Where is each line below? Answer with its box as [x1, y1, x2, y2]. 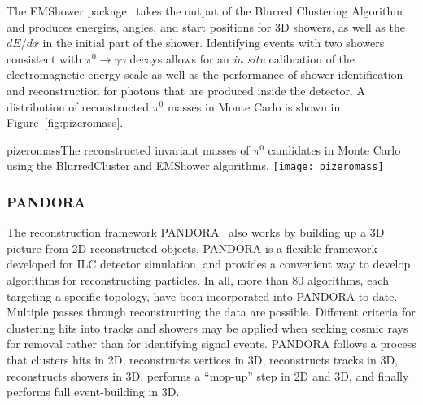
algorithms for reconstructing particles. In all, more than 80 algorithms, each [7, 272, 389, 288]
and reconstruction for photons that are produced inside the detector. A [7, 81, 366, 98]
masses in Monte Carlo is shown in [167, 98, 341, 115]
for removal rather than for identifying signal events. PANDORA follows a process [7, 335, 416, 352]
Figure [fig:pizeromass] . [7, 114, 124, 131]
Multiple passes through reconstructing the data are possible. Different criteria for [7, 303, 416, 320]
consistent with [7, 50, 82, 67]
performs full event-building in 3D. [7, 383, 180, 400]
